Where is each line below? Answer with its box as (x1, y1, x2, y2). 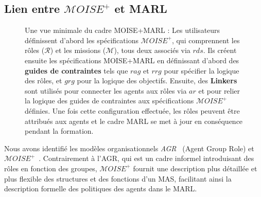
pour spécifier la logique (164, 65, 239, 76)
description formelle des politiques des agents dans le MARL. (4, 183, 197, 194)
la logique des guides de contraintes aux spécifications (25, 95, 194, 106)
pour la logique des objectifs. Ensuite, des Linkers (77, 75, 237, 86)
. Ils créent (203, 45, 237, 56)
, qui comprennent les (171, 34, 240, 45)
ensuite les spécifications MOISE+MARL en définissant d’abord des (25, 55, 239, 65)
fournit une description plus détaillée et (133, 163, 257, 173)
